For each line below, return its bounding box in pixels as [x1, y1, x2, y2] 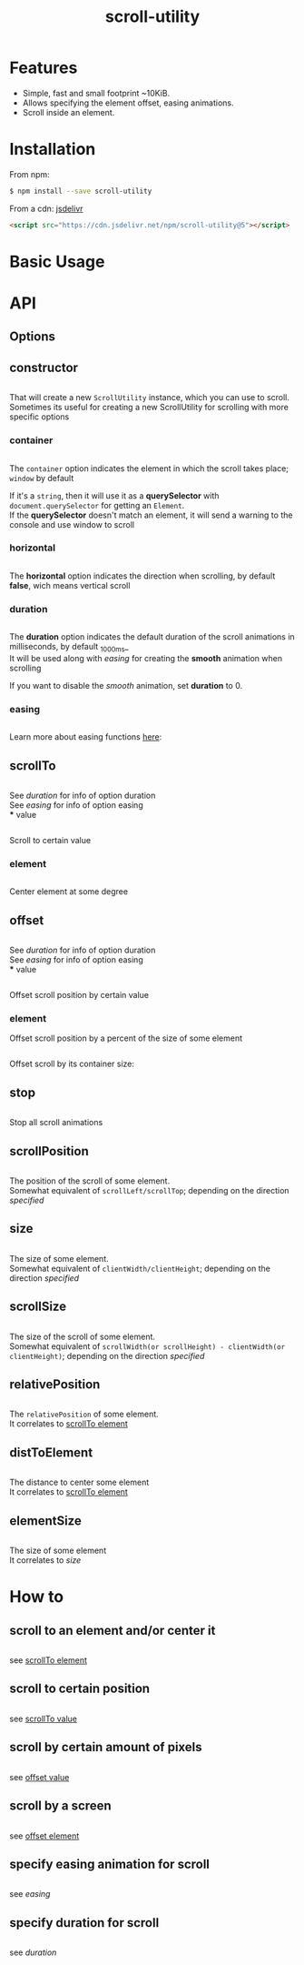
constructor [9, 359, 79, 375]
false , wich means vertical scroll [9, 579, 131, 590]
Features [9, 57, 78, 78]
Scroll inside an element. [22, 106, 115, 117]
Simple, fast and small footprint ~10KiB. [22, 87, 171, 98]
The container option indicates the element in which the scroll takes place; [9, 462, 289, 474]
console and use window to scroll [9, 519, 134, 529]
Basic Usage [9, 251, 105, 272]
